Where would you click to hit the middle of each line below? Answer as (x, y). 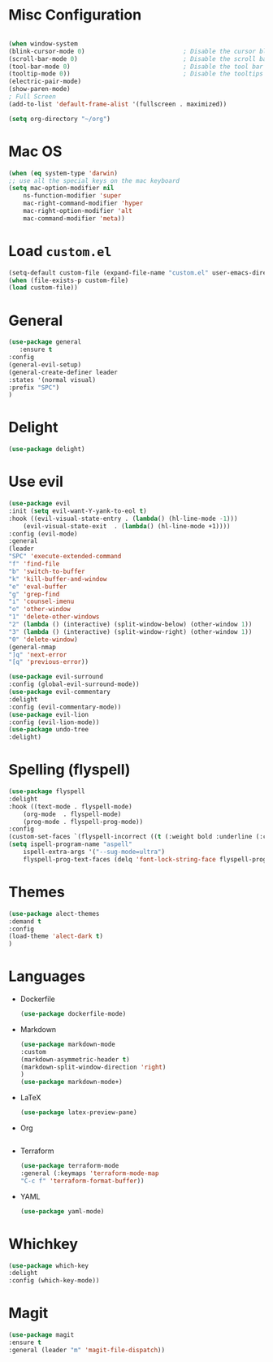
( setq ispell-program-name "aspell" (70, 844)
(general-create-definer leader (63, 372)
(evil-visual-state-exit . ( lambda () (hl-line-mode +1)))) (127, 526)
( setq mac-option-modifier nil (61, 189)
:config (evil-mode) (43, 534)
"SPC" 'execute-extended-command (65, 557)
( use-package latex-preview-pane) (78, 1113)
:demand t (25, 921)
